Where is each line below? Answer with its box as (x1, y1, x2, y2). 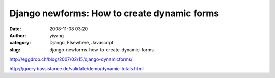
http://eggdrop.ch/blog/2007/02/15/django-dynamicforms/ (9, 56, 133, 62)
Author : (9, 32, 26, 38)
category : (9, 40, 31, 46)
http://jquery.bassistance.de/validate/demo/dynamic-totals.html (9, 65, 144, 71)
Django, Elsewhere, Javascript (49, 40, 114, 46)
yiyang (49, 32, 64, 38)
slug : (9, 46, 20, 53)
